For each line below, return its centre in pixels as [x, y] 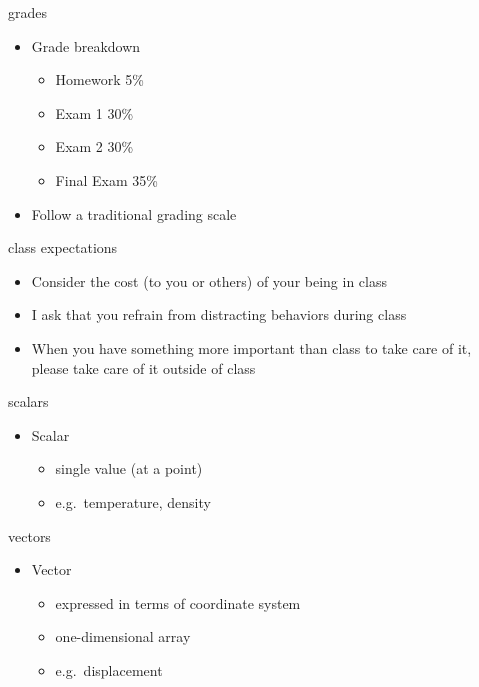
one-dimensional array [123, 636]
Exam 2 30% [94, 146]
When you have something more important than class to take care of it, [251, 347]
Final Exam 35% [106, 179]
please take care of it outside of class [143, 367]
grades [28, 12]
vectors [29, 535]
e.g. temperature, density [133, 501]
